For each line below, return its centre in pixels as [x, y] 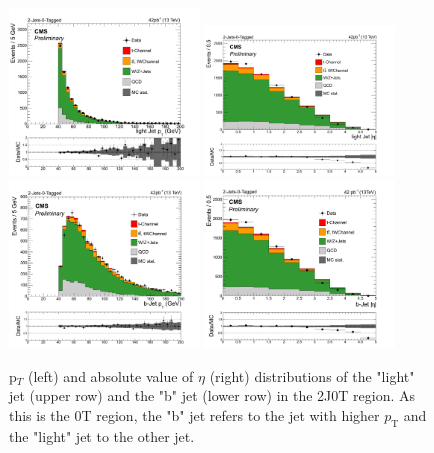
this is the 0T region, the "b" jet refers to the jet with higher [194, 414]
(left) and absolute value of [110, 375]
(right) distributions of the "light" [312, 375]
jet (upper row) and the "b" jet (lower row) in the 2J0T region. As [212, 395]
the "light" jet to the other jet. [102, 435]
